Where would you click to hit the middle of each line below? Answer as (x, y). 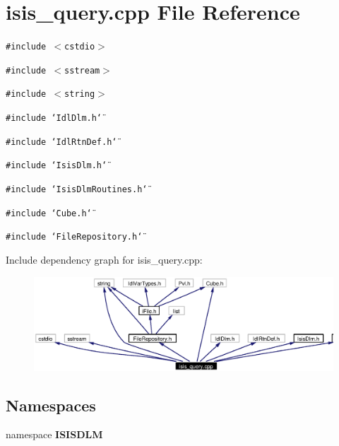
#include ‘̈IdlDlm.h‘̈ (54, 118)
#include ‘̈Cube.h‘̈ (49, 213)
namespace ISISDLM (54, 434)
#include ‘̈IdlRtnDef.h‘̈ (61, 142)
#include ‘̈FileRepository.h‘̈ (74, 237)
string (80, 94)
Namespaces (51, 405)
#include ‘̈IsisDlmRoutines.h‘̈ (77, 190)
